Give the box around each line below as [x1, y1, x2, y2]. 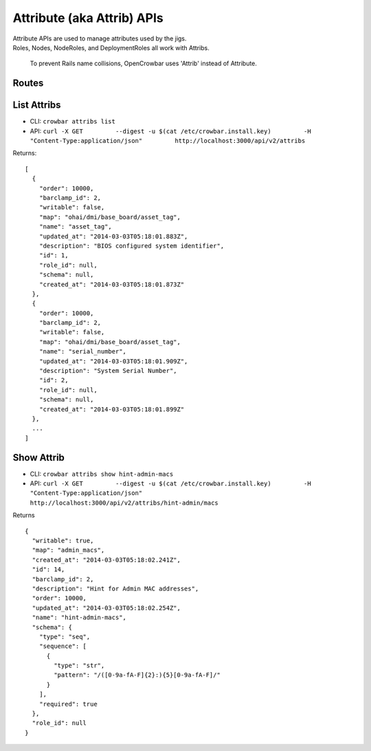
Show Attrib [12, 452, 65, 463]
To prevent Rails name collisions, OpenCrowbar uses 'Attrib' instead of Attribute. [30, 59, 258, 68]
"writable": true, [32, 537, 94, 544]
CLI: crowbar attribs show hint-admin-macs [30, 470, 174, 478]
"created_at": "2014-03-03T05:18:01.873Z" [38, 280, 185, 288]
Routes [12, 78, 44, 89]
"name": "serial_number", [38, 347, 127, 356]
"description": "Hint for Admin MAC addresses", [32, 584, 199, 592]
